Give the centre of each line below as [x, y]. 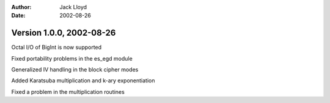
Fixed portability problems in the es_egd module [72, 58]
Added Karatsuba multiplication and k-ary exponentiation [83, 81]
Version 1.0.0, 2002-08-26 [64, 33]
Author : [21, 7]
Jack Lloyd [73, 7]
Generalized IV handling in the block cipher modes [75, 70]
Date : [18, 16]
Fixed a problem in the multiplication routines [68, 91]
